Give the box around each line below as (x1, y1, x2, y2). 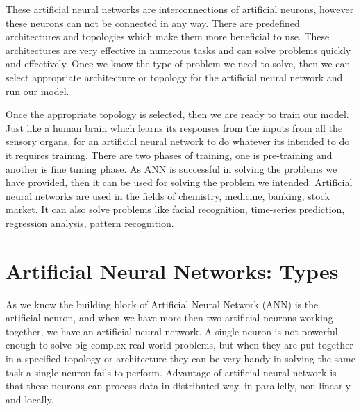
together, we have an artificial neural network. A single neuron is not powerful (6, 324, 338, 338)
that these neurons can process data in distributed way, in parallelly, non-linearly (6, 378, 351, 393)
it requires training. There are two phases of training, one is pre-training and (6, 147, 333, 162)
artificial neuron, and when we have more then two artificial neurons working (6, 310, 333, 325)
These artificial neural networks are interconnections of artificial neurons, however (6, 2, 354, 16)
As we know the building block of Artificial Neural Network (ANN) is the (6, 296, 319, 311)
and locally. (6, 392, 54, 406)
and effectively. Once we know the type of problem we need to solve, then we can (6, 56, 351, 71)
